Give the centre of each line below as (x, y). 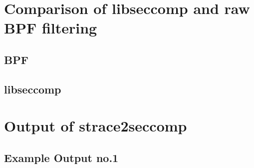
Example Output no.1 (61, 157)
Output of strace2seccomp (96, 126)
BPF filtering (51, 28)
